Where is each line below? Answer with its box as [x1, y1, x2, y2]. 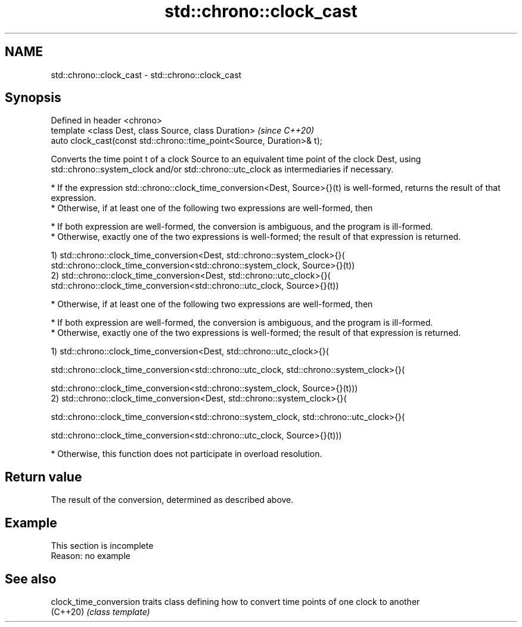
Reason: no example [51, 551, 130, 561]
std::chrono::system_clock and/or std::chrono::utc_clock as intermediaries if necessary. [51, 164, 394, 175]
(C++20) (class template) [51, 606, 150, 617]
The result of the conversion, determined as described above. [51, 495, 294, 505]
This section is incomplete [51, 540, 154, 551]
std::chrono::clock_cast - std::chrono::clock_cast [51, 69, 242, 80]
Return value [5, 469, 82, 484]
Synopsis [5, 90, 61, 106]
